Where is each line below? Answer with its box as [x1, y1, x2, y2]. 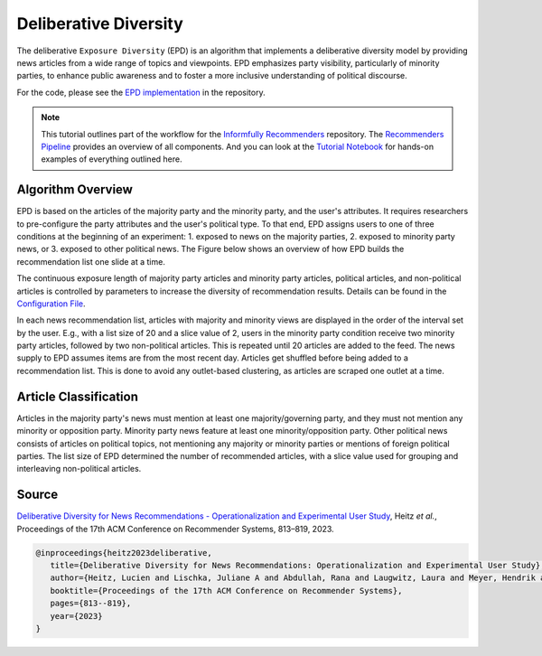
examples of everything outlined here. [41, 154, 182, 164]
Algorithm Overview [16, 182, 133, 198]
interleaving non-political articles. [16, 464, 142, 474]
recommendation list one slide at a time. [16, 256, 166, 267]
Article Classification [16, 389, 139, 404]
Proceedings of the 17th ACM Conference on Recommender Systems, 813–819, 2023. [16, 523, 334, 534]
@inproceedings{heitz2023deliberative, [35, 548, 212, 558]
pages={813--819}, [50, 598, 132, 609]
